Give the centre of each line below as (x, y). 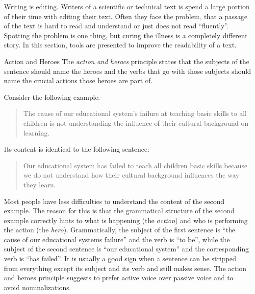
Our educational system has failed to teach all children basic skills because (135, 165)
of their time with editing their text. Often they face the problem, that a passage (126, 16)
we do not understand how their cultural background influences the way (131, 175)
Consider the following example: (52, 97)
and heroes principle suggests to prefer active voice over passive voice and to (119, 278)
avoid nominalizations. (38, 287)
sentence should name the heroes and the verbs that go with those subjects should (127, 71)
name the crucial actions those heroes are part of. (78, 80)
